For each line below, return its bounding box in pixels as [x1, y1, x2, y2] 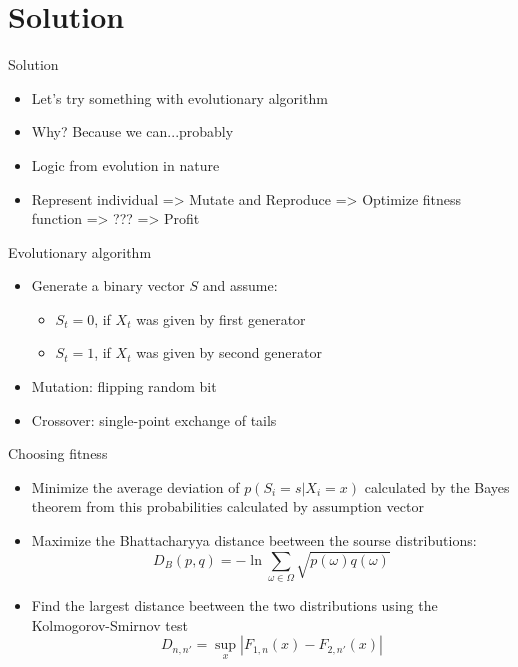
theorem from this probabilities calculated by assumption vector [31, 496, 424, 517]
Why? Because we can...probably [31, 121, 234, 142]
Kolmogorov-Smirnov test [31, 614, 188, 635]
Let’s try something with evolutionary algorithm [31, 87, 328, 108]
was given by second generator [136, 342, 322, 363]
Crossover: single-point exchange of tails [31, 409, 277, 430]
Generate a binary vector [31, 275, 185, 296]
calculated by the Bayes [364, 476, 510, 497]
